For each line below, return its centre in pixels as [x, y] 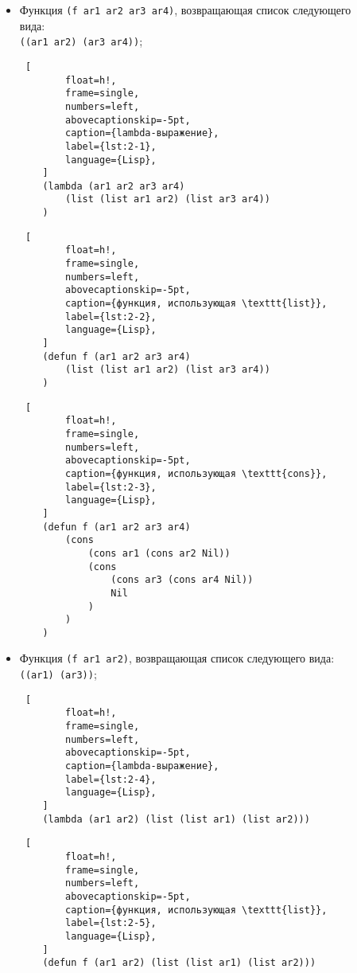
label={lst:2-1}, [111, 146]
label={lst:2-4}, [111, 779]
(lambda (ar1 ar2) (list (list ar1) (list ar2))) [176, 819]
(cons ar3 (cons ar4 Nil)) [182, 580]
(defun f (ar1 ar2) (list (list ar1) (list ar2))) [179, 963]
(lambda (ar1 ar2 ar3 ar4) [114, 186]
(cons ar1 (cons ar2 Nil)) [159, 553]
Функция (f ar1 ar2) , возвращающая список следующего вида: [177, 658]
